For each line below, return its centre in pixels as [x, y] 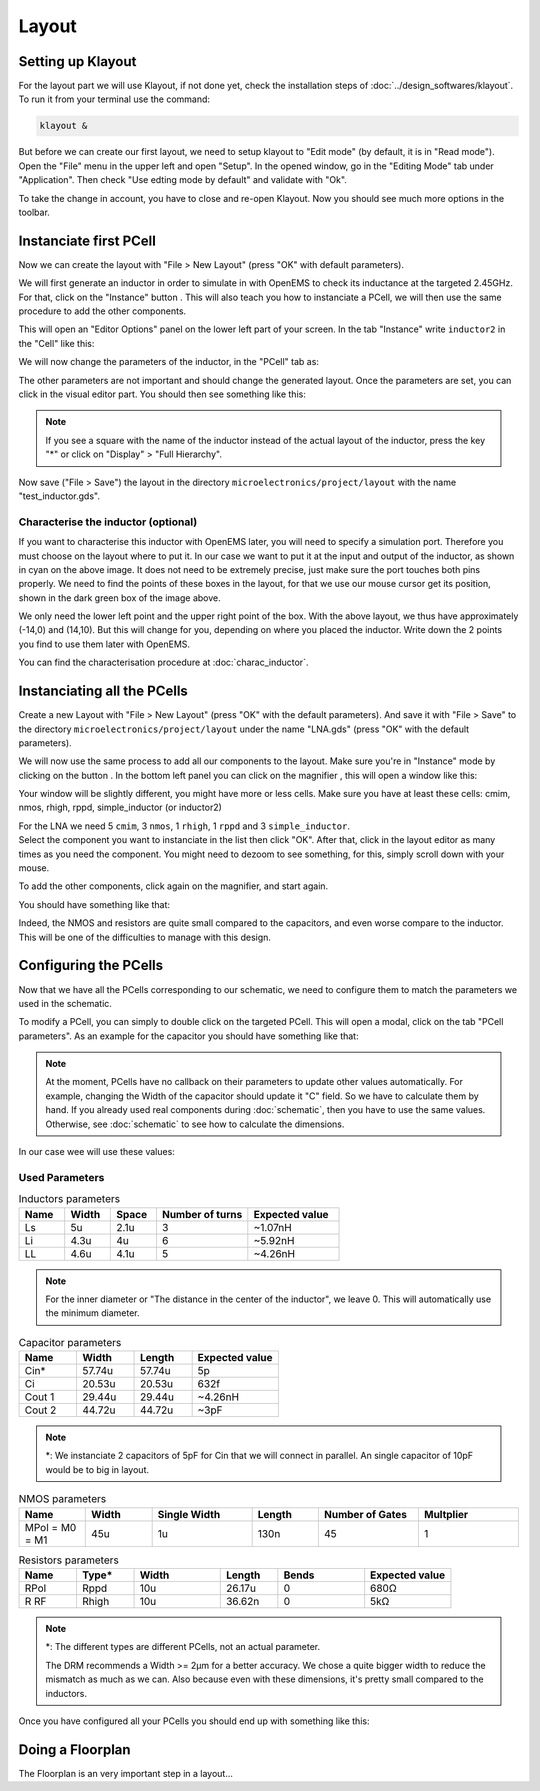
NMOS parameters [62, 1499]
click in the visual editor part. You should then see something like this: [162, 394]
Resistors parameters [68, 1560]
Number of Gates [365, 1514]
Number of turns [202, 1214]
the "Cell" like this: [56, 343]
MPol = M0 [50, 1527]
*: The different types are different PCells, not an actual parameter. [183, 1647]
